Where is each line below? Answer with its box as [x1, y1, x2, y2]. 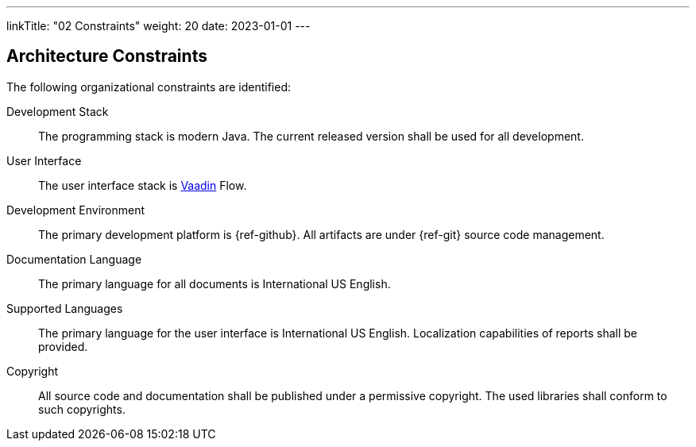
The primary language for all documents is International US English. [38, 276, 391, 291]
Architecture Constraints [6, 46, 207, 67]
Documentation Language [6, 252, 142, 266]
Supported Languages [6, 301, 123, 315]
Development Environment [6, 202, 145, 217]
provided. [38, 339, 88, 353]
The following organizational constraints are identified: [6, 79, 292, 94]
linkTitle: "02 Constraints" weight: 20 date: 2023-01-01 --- [6, 19, 311, 33]
